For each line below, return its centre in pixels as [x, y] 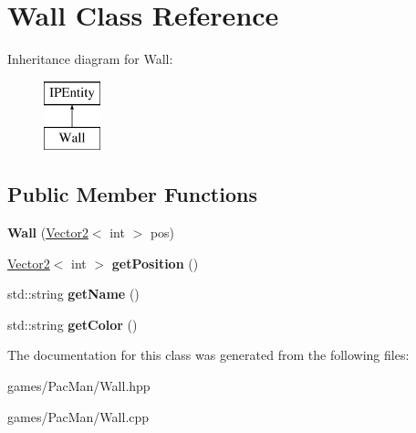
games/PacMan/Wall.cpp [78, 416]
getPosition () [155, 263]
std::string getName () [73, 294]
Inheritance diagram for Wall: [90, 59]
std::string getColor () [73, 324]
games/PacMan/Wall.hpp [79, 386]
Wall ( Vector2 [48, 232]
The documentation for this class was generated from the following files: [208, 355]
